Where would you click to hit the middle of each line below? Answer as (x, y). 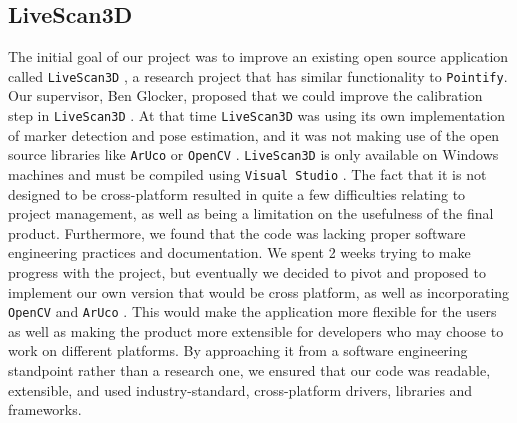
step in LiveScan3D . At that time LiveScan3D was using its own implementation (256, 115)
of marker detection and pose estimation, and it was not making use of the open (254, 134)
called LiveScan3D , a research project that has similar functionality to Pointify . (258, 75)
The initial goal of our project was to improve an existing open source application (258, 56)
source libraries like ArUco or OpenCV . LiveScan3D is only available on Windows (253, 154)
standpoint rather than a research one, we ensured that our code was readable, (249, 370)
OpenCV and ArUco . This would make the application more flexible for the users (252, 311)
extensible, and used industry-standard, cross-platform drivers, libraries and (240, 389)
